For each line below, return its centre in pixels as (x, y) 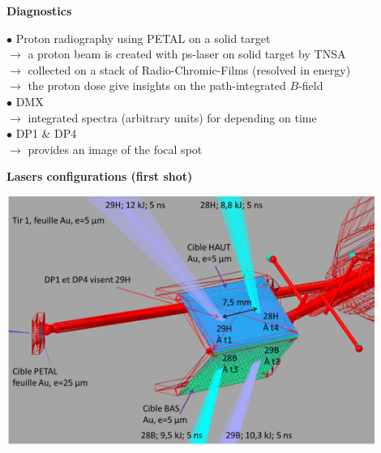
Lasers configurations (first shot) (100, 176)
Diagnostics (39, 11)
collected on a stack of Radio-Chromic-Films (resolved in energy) (189, 69)
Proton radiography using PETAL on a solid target (143, 38)
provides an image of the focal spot (115, 149)
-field (311, 85)
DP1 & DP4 (46, 133)
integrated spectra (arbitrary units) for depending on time (172, 117)
